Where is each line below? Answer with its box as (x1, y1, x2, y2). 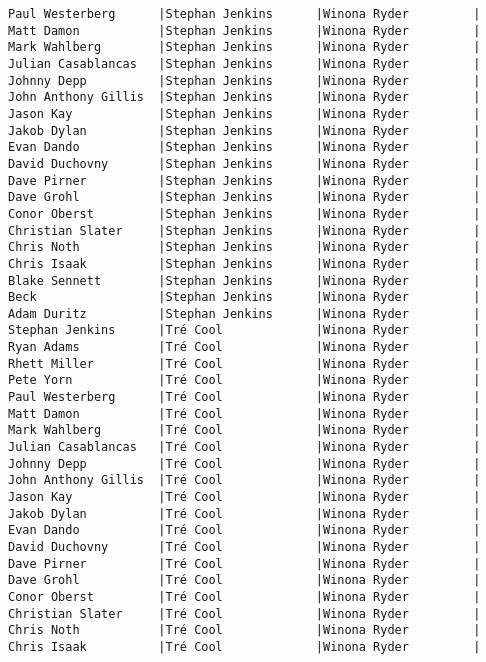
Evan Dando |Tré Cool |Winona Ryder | (8, 523, 481, 538)
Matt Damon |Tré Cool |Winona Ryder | (8, 406, 481, 421)
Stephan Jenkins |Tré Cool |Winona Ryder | (8, 323, 481, 338)
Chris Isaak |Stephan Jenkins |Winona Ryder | (8, 256, 481, 271)
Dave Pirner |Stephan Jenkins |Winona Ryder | (8, 173, 481, 188)
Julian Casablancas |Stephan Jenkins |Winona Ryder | (8, 56, 481, 71)
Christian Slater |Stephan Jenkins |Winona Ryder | (8, 223, 481, 238)
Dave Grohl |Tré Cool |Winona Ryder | (8, 573, 481, 588)
